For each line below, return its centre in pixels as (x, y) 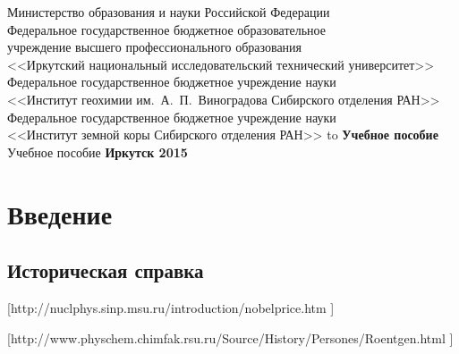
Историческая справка (106, 270)
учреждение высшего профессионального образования (155, 47)
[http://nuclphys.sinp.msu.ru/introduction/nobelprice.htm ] (171, 307)
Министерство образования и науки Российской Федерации (169, 12)
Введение (60, 213)
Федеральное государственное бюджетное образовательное (167, 29)
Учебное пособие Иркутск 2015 (98, 152)
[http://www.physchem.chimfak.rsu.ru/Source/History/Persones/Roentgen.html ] (230, 337)
